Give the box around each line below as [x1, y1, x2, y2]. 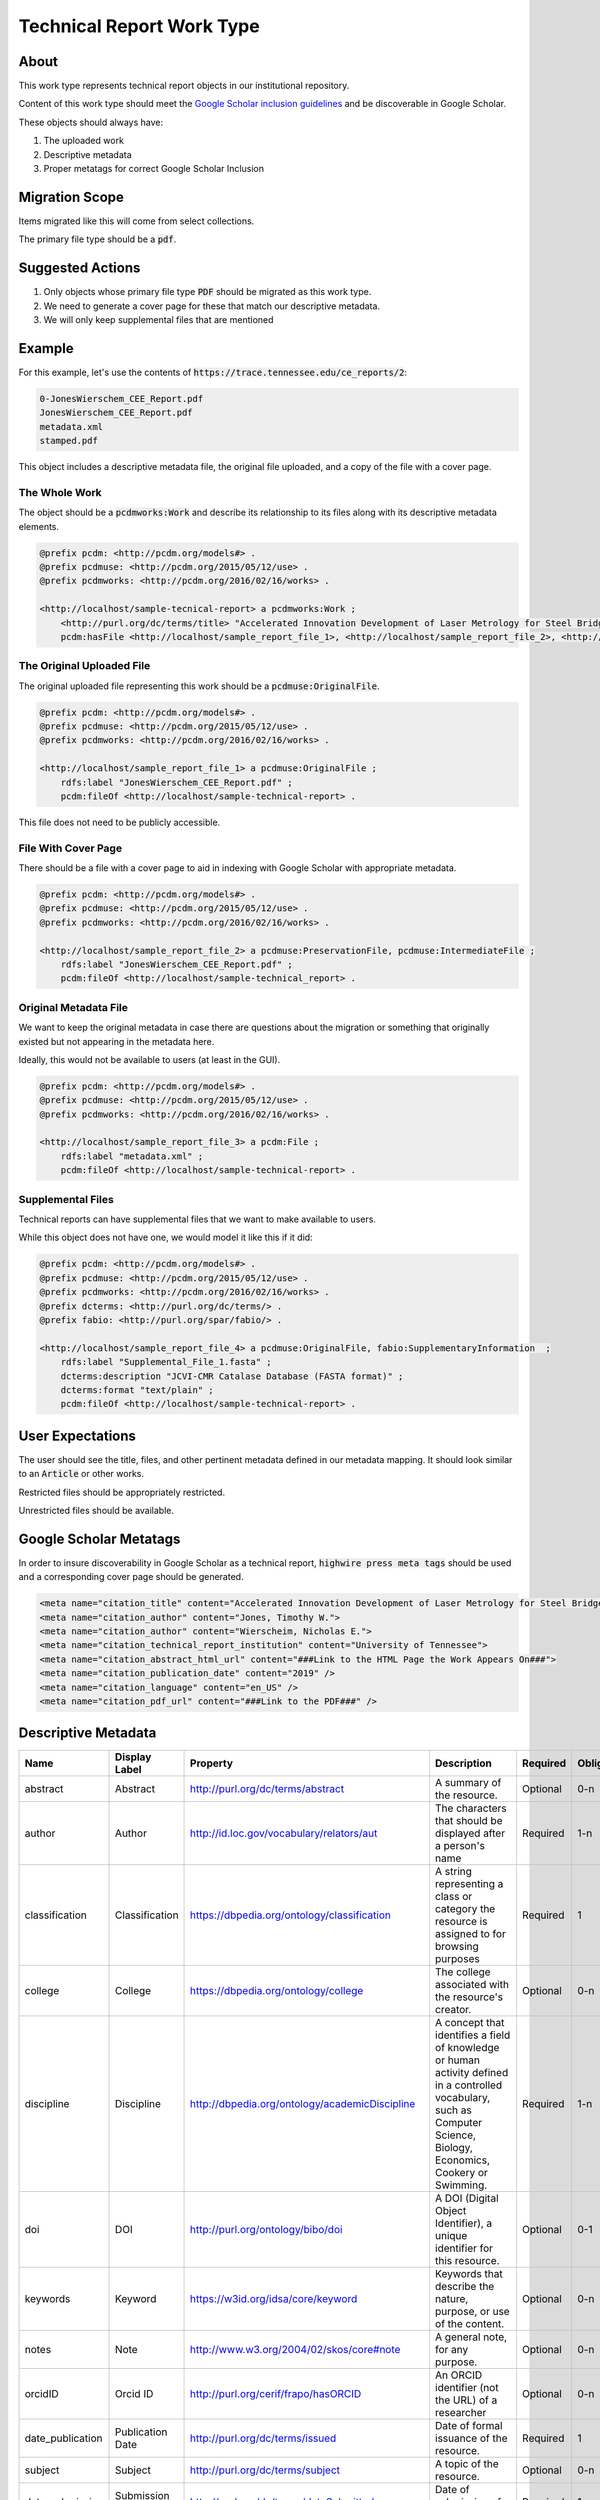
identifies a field [435, 2028, 511, 2042]
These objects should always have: [18, 116, 164, 128]
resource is [435, 1915, 488, 1929]
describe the [435, 2280, 495, 2294]
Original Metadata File [18, 1000, 129, 1014]
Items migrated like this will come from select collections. [18, 215, 255, 227]
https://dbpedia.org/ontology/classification [190, 1908, 392, 1922]
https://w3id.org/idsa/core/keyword [190, 2292, 358, 2306]
